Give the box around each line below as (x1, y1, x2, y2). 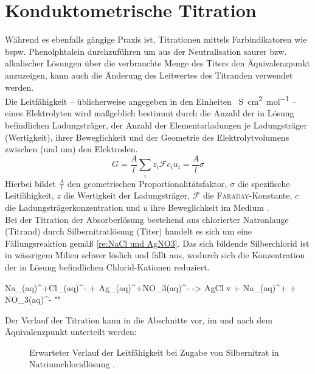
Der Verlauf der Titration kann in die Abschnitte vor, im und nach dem (5, 313, 272, 326)
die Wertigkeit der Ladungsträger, (63, 189, 190, 202)
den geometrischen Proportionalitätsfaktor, (67, 177, 227, 189)
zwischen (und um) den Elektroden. (5, 143, 138, 155)
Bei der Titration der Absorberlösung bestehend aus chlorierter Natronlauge (5, 213, 289, 225)
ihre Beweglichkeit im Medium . (150, 200, 269, 213)
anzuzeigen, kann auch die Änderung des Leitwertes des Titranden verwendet (5, 68, 293, 81)
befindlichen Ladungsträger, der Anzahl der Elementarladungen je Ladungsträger (5, 118, 307, 131)
